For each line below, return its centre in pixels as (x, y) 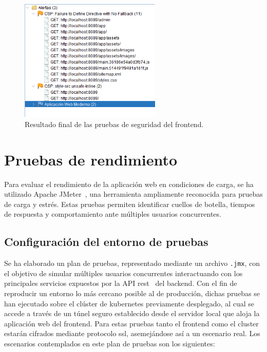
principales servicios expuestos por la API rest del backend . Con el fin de (121, 283)
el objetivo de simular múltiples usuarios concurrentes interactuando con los (123, 273)
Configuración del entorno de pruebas (106, 242)
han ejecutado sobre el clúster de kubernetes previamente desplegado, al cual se (129, 303)
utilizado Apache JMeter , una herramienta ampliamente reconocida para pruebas (133, 194)
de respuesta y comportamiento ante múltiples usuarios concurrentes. (113, 214)
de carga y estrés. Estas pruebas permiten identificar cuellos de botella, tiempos (130, 204)
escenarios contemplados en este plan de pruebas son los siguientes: (110, 343)
